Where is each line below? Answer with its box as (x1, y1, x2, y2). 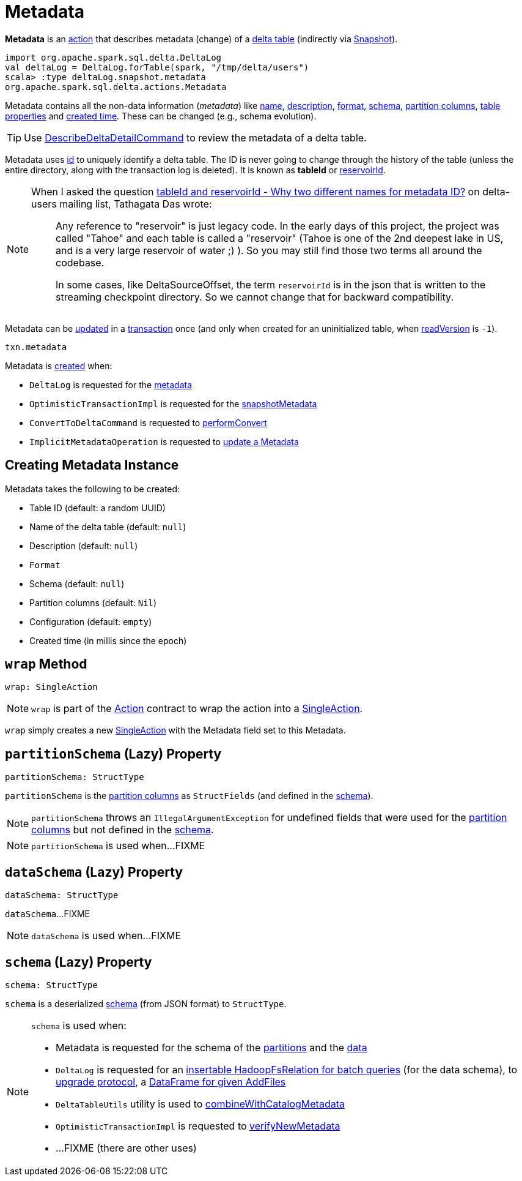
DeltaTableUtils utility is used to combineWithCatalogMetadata (56, 1097, 345, 1110)
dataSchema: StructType (5, 890, 119, 901)
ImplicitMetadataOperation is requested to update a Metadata (29, 436, 299, 447)
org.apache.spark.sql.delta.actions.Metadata (5, 81, 227, 92)
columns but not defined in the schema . (31, 823, 214, 836)
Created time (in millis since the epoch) (29, 635, 187, 646)
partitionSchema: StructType (5, 772, 144, 782)
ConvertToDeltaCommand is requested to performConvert (29, 417, 267, 428)
